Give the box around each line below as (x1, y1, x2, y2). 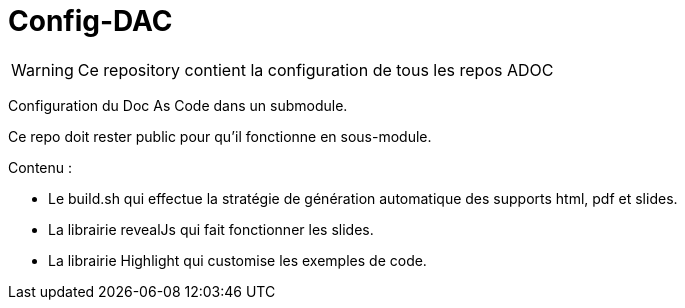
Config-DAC (8, 4, 173, 38)
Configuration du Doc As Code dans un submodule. (8, 96, 348, 114)
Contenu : (8, 158, 73, 176)
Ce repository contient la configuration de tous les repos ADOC (77, 59, 554, 80)
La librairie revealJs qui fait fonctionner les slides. (48, 220, 374, 238)
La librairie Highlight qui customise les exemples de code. (48, 251, 427, 269)
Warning (11, 59, 74, 80)
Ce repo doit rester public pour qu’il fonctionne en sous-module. (8, 127, 432, 145)
